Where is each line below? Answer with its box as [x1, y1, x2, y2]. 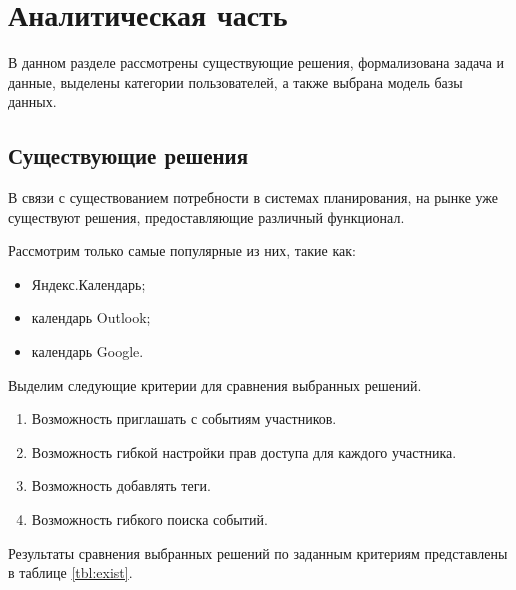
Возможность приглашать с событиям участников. [31, 408, 337, 429]
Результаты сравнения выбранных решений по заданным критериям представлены [8, 542, 508, 563]
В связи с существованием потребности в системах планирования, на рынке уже [8, 187, 499, 208]
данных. [8, 91, 57, 112]
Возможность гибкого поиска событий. [31, 509, 268, 530]
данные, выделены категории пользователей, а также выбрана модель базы [8, 71, 463, 92]
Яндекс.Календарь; [31, 273, 146, 294]
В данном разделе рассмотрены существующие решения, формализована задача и [8, 52, 505, 73]
